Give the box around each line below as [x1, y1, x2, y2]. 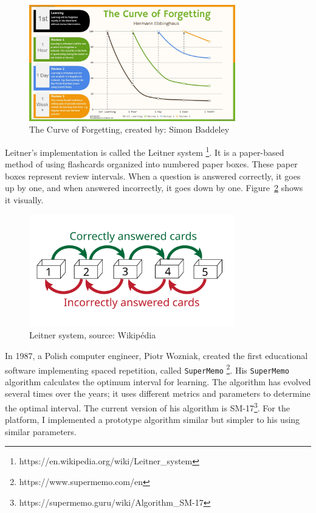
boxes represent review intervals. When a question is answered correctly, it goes [5, 169, 301, 182]
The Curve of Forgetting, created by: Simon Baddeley [29, 123, 230, 136]
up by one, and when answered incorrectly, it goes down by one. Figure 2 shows [5, 181, 303, 194]
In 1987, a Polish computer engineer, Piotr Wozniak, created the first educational [5, 349, 308, 361]
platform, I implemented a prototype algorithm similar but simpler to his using [5, 413, 300, 426]
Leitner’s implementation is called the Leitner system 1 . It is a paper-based [5, 144, 284, 158]
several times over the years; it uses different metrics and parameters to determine [5, 387, 311, 400]
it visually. [5, 194, 44, 206]
